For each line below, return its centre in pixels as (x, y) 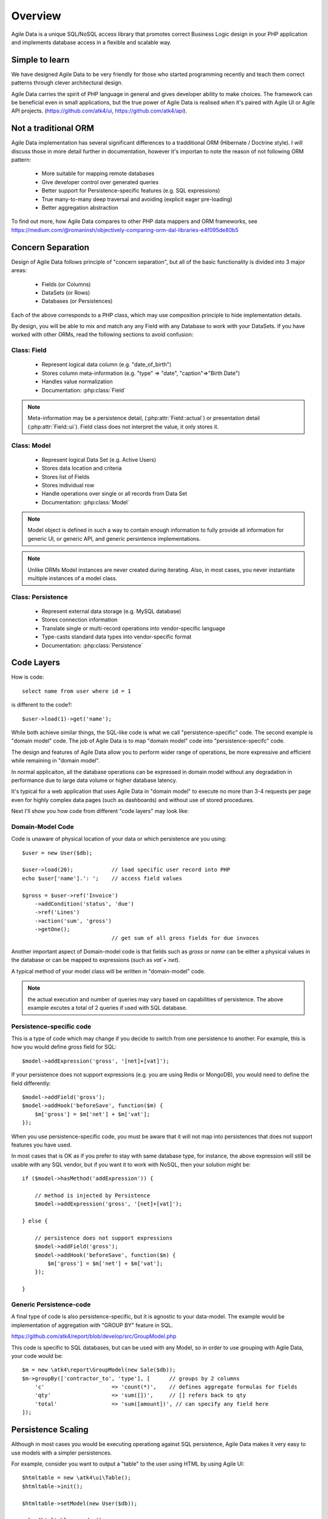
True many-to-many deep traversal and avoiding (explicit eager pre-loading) (137, 199)
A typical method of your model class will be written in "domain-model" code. (108, 971)
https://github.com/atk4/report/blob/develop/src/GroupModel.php (94, 1336)
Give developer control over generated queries (100, 182)
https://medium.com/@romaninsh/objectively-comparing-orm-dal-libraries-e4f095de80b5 (125, 230)
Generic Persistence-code (51, 1305)
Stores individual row (68, 485)
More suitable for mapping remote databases (98, 174)
